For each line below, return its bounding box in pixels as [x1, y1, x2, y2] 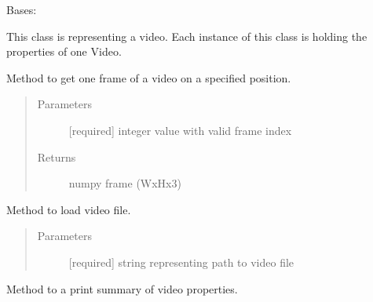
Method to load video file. [6, 201, 131, 217]
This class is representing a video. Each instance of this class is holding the [6, 27, 368, 44]
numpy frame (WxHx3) [68, 175, 181, 191]
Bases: [6, 2, 37, 17]
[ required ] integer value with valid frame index [68, 122, 292, 138]
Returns [37, 148, 76, 165]
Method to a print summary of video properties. [6, 280, 238, 297]
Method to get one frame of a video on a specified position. [6, 69, 291, 86]
